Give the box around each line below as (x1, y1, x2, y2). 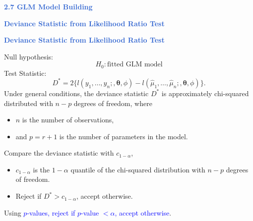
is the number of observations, (22, 114, 114, 125)
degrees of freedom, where (73, 98, 152, 108)
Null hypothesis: (4, 51, 53, 61)
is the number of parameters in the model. (59, 131, 188, 141)
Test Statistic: (4, 67, 47, 78)
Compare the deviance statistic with (4, 148, 114, 158)
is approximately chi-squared (161, 88, 249, 98)
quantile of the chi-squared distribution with (70, 164, 205, 174)
